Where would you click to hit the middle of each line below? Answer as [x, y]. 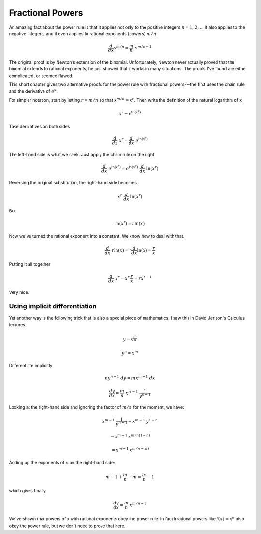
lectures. [18, 324]
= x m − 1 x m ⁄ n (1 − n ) [130, 436]
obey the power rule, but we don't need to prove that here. [67, 526]
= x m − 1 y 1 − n [143, 421]
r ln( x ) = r [122, 250]
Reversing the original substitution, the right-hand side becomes [73, 182]
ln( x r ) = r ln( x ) [130, 223]
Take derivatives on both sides [39, 126]
